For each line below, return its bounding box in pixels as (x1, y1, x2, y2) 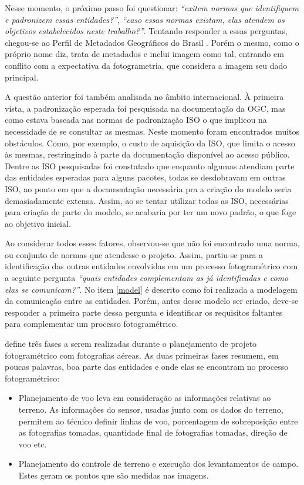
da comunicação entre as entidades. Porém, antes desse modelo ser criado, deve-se (5, 295, 299, 307)
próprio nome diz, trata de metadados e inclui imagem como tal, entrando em (5, 48, 284, 60)
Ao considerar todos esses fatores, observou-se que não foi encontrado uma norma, (5, 237, 300, 249)
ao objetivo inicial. (5, 217, 71, 229)
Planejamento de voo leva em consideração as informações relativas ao (18, 392, 271, 404)
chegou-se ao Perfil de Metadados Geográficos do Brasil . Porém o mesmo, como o (5, 36, 299, 48)
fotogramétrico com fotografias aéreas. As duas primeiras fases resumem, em (5, 349, 279, 361)
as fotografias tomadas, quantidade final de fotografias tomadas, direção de (18, 426, 288, 439)
